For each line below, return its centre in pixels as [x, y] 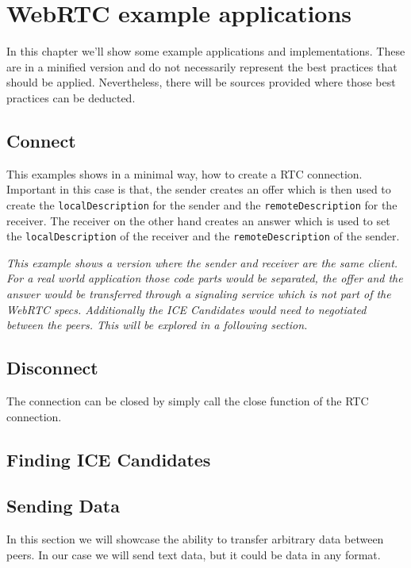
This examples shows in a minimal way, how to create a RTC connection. [184, 173]
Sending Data [63, 506]
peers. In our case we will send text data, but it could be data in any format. [194, 554]
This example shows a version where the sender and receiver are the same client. [202, 262]
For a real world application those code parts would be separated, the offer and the [205, 278]
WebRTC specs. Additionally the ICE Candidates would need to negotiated [186, 309]
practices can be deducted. [71, 97]
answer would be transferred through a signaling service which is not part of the [199, 293]
